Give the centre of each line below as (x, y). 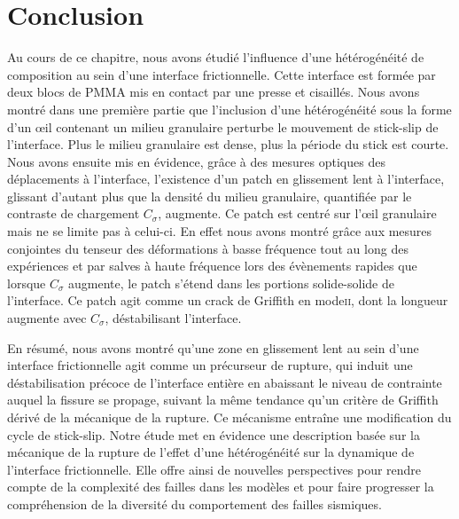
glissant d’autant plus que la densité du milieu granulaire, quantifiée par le (210, 196)
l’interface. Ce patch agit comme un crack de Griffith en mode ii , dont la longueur (228, 300)
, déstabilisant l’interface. (173, 318)
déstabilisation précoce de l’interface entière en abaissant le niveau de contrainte (225, 382)
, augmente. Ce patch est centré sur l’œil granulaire (297, 213)
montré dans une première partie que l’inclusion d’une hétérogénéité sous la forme (229, 109)
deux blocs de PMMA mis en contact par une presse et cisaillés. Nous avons (214, 92)
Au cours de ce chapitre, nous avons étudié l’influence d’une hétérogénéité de (216, 57)
